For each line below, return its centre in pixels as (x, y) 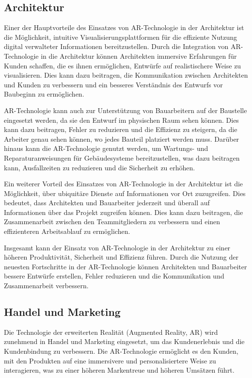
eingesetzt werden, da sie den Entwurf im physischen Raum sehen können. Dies (121, 120)
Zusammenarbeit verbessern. (46, 286)
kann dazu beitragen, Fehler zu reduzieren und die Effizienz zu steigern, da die (121, 129)
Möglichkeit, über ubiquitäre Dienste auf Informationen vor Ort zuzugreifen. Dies (125, 193)
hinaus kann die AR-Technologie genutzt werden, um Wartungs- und (106, 148)
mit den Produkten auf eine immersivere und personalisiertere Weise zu (110, 360)
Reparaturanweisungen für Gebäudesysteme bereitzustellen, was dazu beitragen (122, 157)
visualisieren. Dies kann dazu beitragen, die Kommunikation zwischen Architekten (126, 75)
